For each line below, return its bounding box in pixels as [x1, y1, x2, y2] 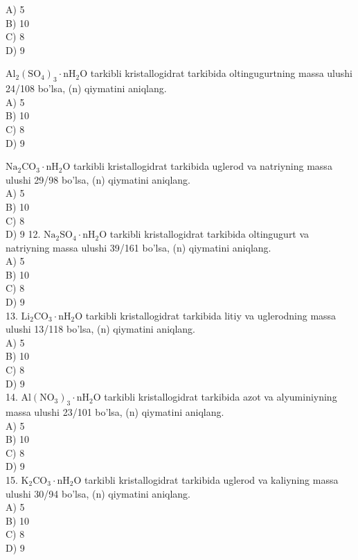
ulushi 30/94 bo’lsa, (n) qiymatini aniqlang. [6, 486, 190, 500]
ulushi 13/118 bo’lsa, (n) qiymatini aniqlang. [6, 322, 195, 336]
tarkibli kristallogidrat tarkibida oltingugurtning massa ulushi [90, 66, 352, 80]
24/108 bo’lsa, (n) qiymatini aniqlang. [6, 81, 167, 96]
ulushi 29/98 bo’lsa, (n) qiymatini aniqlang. [6, 172, 190, 186]
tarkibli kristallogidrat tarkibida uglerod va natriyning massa [73, 159, 332, 173]
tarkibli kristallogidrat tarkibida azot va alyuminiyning [104, 390, 337, 404]
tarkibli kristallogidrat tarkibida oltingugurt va [109, 227, 310, 241]
